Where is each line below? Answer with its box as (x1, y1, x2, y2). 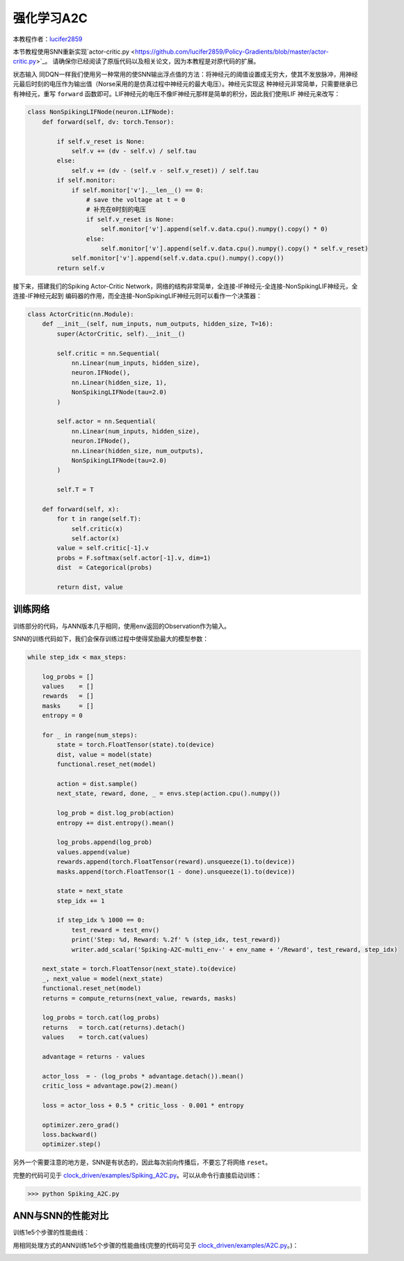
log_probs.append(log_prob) (56, 838, 153, 846)
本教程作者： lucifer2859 (13, 35, 83, 43)
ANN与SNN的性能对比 (13, 1210, 109, 1222)
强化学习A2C (13, 10, 88, 26)
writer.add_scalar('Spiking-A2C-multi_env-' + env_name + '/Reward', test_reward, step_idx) (71, 946, 398, 953)
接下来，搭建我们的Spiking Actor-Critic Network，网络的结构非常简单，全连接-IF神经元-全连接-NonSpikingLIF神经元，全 (13, 282, 358, 290)
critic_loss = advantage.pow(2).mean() (42, 1082, 179, 1090)
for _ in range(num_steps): (42, 731, 138, 739)
